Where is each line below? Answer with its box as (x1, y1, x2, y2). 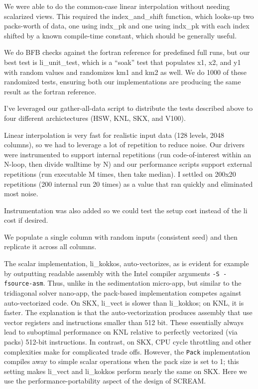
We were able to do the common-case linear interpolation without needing (4, 1, 230, 11)
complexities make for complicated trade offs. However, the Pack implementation (4, 346, 251, 357)
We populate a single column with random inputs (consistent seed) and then (4, 231, 238, 242)
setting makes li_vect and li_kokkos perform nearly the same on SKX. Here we (4, 366, 247, 376)
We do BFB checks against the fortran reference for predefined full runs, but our (4, 47, 250, 57)
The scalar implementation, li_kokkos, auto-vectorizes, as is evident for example (4, 258, 249, 269)
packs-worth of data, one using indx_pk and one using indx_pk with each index (4, 20, 250, 31)
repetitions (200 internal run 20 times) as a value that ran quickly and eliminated (4, 178, 253, 189)
